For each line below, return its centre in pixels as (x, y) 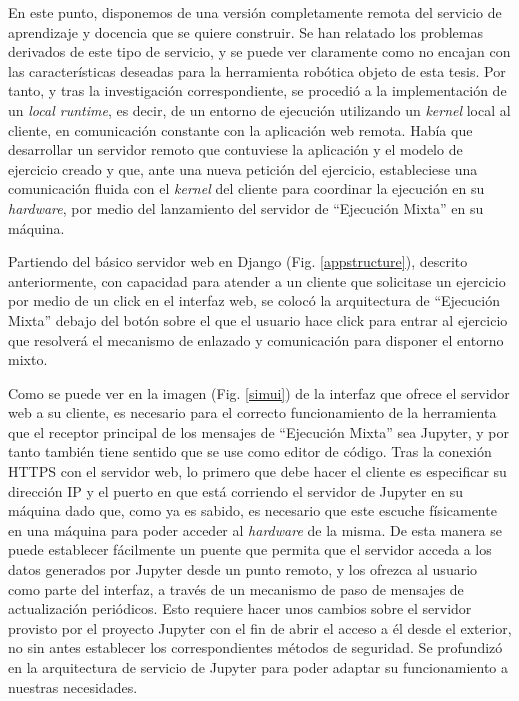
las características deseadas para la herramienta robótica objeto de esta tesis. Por (257, 70)
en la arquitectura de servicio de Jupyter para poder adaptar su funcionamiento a (258, 667)
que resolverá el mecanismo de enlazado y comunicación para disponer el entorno (256, 339)
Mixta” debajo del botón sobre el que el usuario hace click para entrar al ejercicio (258, 319)
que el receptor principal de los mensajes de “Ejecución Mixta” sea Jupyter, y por (258, 431)
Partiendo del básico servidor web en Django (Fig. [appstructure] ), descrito (238, 261)
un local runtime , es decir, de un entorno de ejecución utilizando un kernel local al (259, 109)
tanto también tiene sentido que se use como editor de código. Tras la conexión (250, 451)
